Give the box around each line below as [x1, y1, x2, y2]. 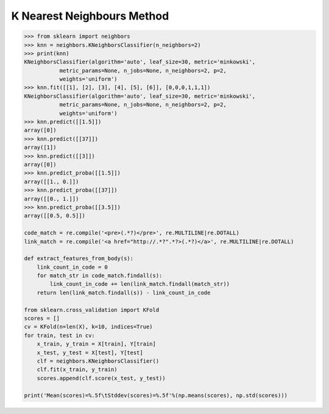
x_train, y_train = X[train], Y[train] [37, 341, 157, 347]
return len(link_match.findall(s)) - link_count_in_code [37, 289, 211, 296]
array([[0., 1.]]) [24, 195, 79, 202]
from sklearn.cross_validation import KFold [24, 306, 160, 313]
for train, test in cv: [24, 332, 96, 339]
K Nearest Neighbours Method [11, 9, 169, 23]
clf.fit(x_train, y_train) [37, 366, 118, 373]
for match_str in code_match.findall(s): [37, 272, 163, 279]
